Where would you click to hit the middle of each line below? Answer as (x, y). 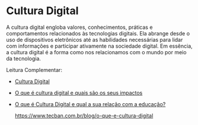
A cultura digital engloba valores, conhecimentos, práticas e (79, 27)
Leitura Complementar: (34, 70)
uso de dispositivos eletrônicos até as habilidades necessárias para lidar (95, 40)
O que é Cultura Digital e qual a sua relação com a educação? (90, 104)
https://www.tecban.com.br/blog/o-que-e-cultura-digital (84, 116)
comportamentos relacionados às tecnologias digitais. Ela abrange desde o (98, 33)
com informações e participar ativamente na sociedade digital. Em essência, (99, 46)
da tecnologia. (24, 58)
